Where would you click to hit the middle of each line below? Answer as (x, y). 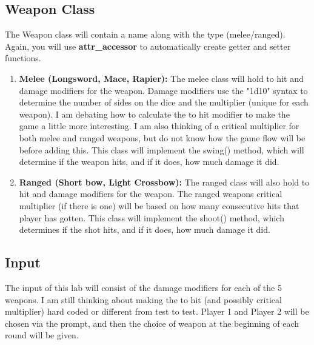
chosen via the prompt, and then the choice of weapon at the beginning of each (152, 323)
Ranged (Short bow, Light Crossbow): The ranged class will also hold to (164, 182)
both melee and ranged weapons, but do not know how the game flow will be (162, 137)
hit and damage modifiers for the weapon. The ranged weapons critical (151, 194)
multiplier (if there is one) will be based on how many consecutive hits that (159, 205)
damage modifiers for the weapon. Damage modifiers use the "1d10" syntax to (163, 90)
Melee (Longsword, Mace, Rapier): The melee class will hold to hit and (161, 78)
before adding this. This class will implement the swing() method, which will (162, 149)
